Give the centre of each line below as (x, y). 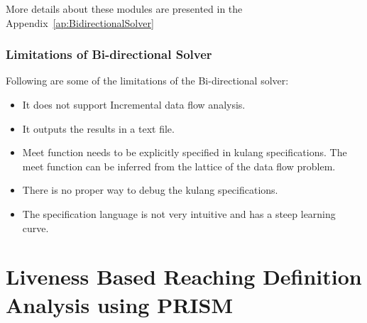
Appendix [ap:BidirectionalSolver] (80, 22)
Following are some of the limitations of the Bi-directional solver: (147, 81)
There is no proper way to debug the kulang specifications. (150, 190)
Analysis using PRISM (119, 304)
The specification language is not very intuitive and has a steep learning (179, 213)
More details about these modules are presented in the (124, 9)
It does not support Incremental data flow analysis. (134, 104)
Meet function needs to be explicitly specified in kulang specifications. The (185, 152)
